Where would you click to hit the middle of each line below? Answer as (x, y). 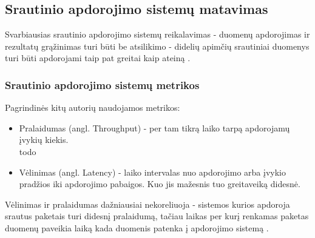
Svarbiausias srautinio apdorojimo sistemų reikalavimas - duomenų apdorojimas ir (157, 34)
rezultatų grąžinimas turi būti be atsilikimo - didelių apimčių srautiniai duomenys (157, 46)
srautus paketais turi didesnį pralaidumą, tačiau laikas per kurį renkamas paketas (157, 216)
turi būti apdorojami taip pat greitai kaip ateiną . (98, 58)
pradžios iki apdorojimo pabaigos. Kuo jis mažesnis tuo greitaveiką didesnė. (160, 184)
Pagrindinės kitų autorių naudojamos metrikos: (93, 107)
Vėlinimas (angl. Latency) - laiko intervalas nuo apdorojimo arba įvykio (152, 172)
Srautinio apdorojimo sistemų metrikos (102, 84)
